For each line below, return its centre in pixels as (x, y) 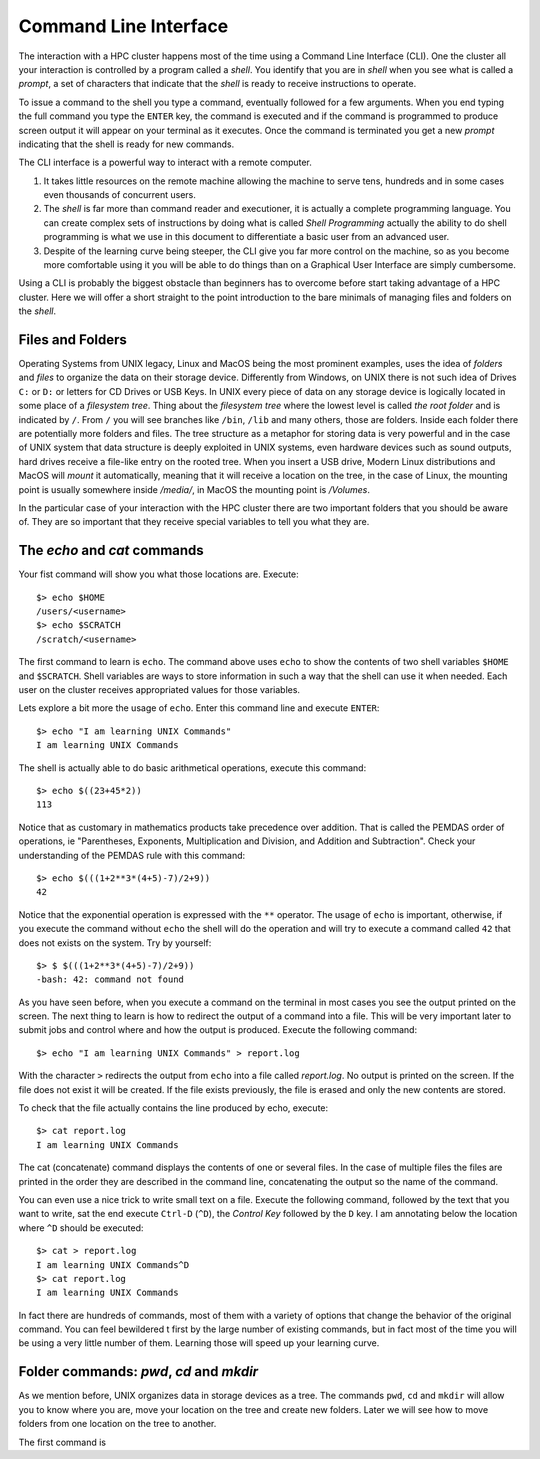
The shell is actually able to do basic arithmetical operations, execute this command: (192, 767)
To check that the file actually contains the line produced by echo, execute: (173, 1108)
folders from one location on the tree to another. (117, 1424)
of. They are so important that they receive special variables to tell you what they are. (194, 522)
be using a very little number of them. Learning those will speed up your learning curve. (199, 1343)
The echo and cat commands (111, 550)
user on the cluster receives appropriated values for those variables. (159, 690)
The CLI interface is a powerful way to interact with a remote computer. (165, 162)
